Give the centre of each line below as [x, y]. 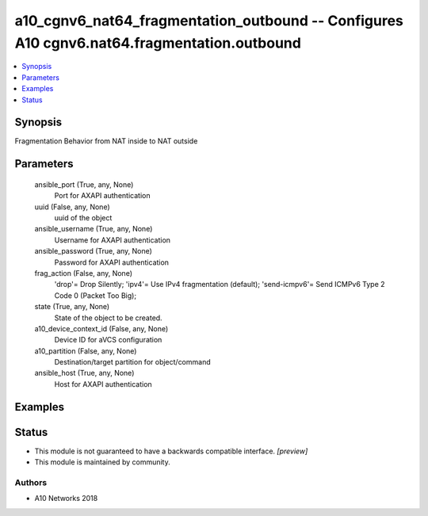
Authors [31, 482]
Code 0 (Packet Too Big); [96, 295]
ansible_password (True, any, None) [93, 251]
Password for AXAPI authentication [112, 262]
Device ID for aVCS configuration [108, 340]
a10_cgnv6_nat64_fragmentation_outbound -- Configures [209, 21]
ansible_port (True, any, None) [84, 184]
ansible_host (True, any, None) [84, 373]
